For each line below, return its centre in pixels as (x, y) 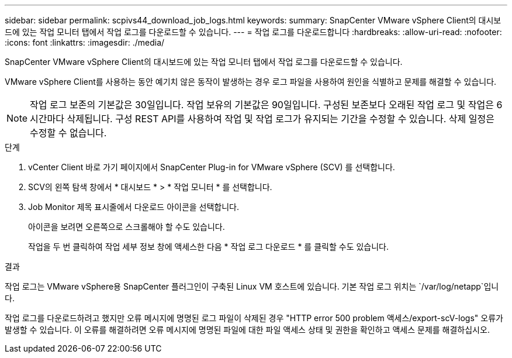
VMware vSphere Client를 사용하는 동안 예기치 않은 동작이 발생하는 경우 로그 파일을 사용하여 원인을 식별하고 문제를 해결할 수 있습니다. (251, 82)
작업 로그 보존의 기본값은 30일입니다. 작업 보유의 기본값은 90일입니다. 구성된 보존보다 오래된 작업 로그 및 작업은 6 (266, 105)
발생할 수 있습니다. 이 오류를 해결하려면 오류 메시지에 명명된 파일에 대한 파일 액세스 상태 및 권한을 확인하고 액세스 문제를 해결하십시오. (247, 330)
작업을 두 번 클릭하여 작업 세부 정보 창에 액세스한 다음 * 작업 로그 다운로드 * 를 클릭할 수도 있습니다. (209, 247)
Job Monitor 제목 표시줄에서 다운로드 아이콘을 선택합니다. (134, 207)
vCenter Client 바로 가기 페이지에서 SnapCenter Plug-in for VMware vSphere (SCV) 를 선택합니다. (212, 167)
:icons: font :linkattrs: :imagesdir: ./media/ (85, 42)
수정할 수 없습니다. (68, 133)
